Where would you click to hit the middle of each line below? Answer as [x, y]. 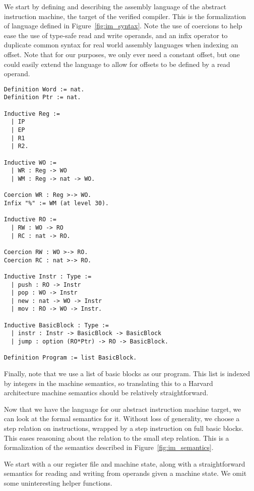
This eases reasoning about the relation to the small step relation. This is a [116, 438]
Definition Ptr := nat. [42, 97]
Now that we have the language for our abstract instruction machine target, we [123, 409]
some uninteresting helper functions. [58, 483]
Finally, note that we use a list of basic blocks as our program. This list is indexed [127, 374]
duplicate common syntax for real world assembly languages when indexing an [121, 45]
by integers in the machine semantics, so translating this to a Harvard [108, 383]
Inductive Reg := [32, 114]
